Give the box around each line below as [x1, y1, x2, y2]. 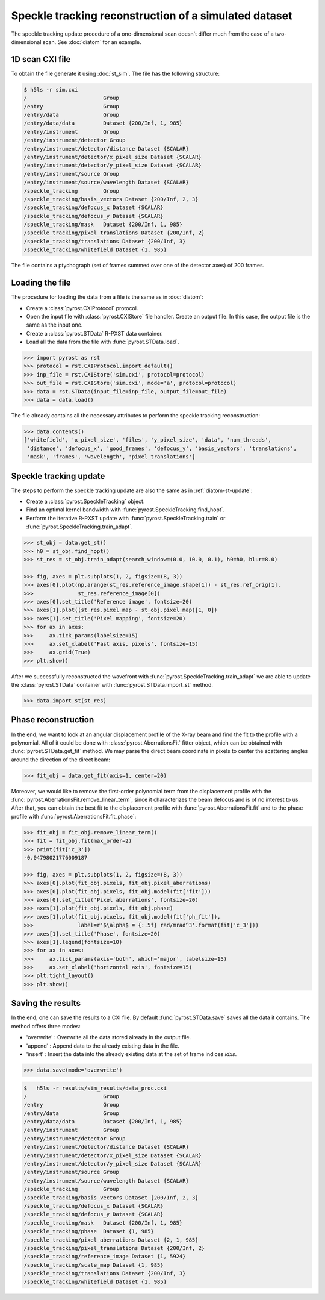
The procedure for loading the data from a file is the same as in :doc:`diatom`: [11, 293, 204, 301]
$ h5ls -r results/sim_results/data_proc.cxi [23, 1084, 167, 1092]
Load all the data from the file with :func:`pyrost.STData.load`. [26, 338, 179, 346]
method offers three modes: [11, 1022, 81, 1030]
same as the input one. [26, 321, 83, 328]
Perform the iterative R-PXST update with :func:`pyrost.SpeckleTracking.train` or [26, 514, 226, 522]
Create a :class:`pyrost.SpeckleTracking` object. [26, 498, 145, 505]
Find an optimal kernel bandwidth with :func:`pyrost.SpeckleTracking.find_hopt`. [26, 506, 225, 513]
